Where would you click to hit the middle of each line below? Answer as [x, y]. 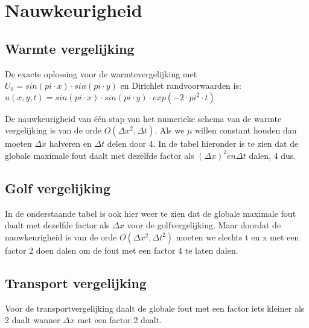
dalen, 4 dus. [272, 155]
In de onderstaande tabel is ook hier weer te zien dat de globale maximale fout [151, 213]
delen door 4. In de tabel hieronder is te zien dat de [203, 143]
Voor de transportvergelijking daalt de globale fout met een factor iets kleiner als [155, 308]
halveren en [70, 143]
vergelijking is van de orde [53, 130]
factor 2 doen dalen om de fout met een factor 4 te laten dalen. [122, 250]
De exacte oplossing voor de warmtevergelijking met [101, 73]
